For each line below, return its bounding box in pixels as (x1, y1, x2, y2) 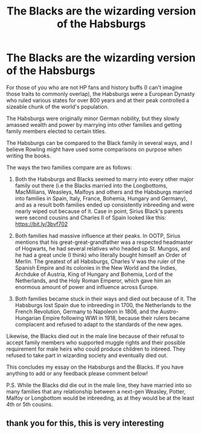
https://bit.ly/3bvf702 (14, 220, 68, 228)
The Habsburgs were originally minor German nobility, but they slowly (6, 115, 180, 122)
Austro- (159, 308, 179, 315)
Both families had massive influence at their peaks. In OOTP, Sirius (14, 232, 181, 239)
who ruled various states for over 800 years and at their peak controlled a (6, 97, 190, 104)
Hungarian (14, 314, 42, 321)
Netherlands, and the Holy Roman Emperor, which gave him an (14, 276, 171, 284)
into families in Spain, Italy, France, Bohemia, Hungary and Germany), (14, 194, 188, 202)
